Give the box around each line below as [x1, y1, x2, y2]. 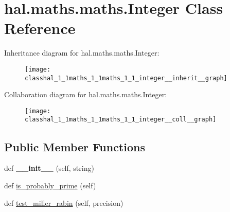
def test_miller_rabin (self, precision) [4, 197, 123, 208]
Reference [4, 17, 76, 39]
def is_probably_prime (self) [4, 180, 96, 190]
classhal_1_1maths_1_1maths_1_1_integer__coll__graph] [25, 116, 217, 123]
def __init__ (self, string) [4, 163, 94, 173]
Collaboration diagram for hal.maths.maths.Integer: [4, 89, 167, 100]
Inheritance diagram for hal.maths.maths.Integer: [4, 47, 160, 58]
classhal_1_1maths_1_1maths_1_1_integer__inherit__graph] [25, 74, 227, 82]
